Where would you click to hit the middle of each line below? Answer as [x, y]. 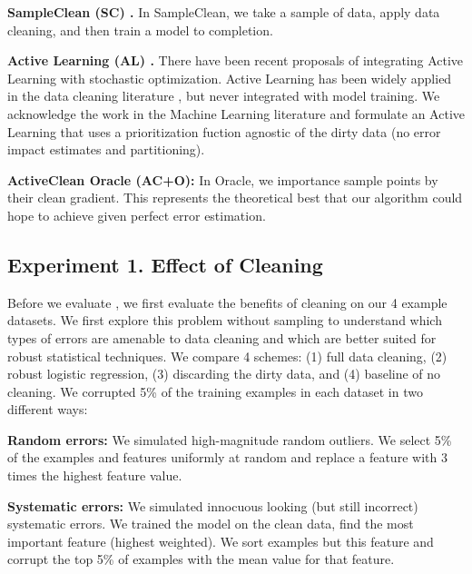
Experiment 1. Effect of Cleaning [165, 264]
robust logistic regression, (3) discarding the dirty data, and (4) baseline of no [224, 374]
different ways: [48, 409]
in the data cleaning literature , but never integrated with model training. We [224, 96]
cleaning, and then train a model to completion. [140, 30]
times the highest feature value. [95, 475]
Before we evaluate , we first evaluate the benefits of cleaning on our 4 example [227, 302]
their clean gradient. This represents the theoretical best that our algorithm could [235, 198]
